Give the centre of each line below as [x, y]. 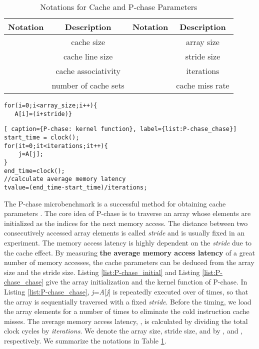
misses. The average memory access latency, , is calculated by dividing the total [126, 321]
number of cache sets [88, 85]
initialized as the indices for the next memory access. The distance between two [126, 223]
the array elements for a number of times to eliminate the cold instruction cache [127, 311]
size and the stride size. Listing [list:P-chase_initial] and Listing [102, 272]
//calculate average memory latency [65, 179]
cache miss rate [203, 85]
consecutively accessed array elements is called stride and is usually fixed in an [124, 233]
